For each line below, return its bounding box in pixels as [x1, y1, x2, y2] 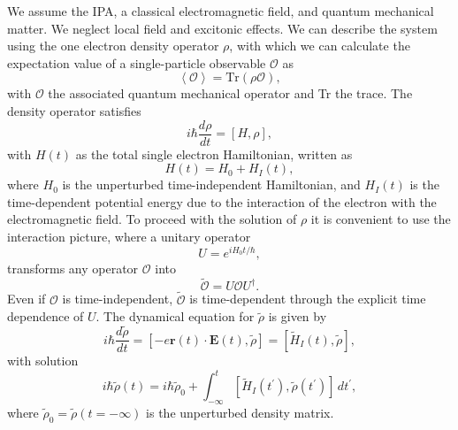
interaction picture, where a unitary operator [7, 227, 251, 245]
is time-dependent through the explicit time [189, 289, 426, 308]
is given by [268, 307, 327, 326]
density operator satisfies [7, 101, 141, 119]
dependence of [7, 307, 84, 326]
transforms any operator [7, 258, 139, 277]
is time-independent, [62, 289, 173, 308]
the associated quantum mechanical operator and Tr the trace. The [48, 84, 413, 103]
